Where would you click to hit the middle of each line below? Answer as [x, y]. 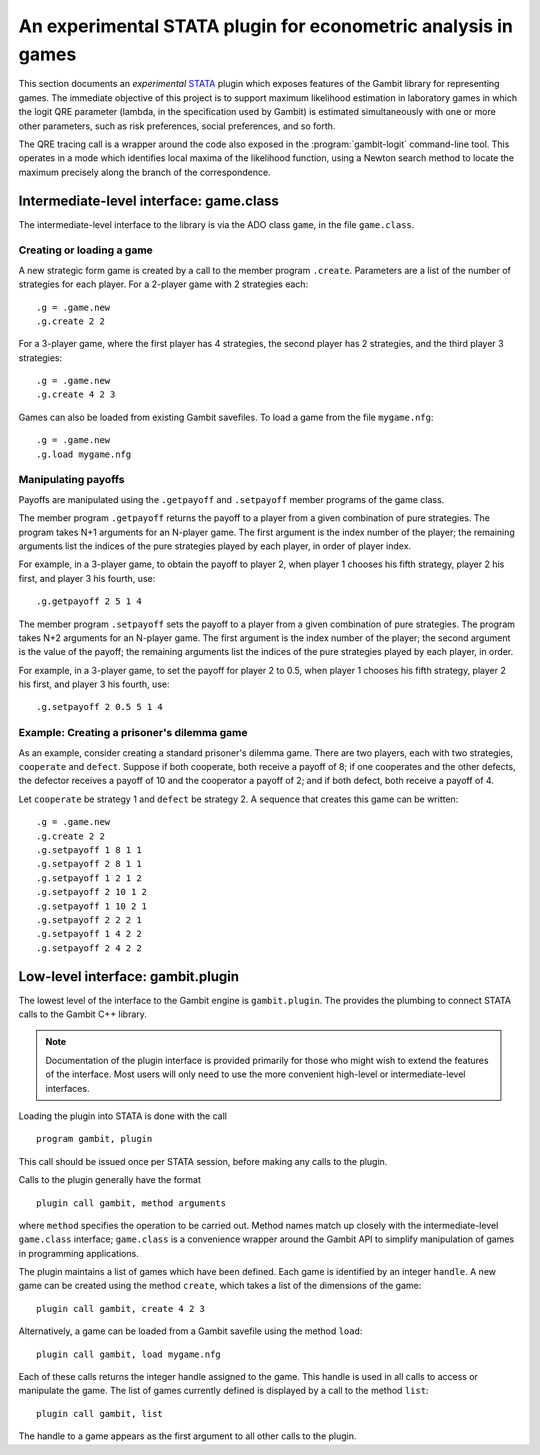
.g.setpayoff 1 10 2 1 [92, 906]
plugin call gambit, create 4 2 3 [120, 1308]
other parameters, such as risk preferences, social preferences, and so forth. [177, 126]
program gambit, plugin [94, 1139]
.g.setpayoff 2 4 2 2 [89, 948]
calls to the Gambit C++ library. [82, 1014]
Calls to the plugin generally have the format [110, 1180]
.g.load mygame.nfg [84, 454]
